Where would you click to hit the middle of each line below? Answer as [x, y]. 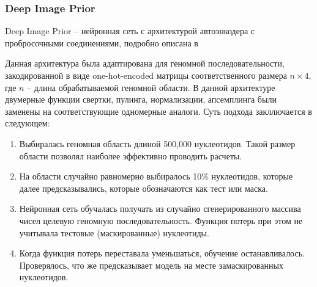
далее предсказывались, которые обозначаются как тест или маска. [144, 188]
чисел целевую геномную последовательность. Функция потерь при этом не [161, 220]
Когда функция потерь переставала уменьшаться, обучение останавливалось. [162, 253]
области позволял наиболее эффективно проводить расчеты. [131, 155]
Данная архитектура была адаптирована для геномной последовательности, [145, 63]
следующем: [28, 123]
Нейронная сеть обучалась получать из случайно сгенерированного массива [160, 209]
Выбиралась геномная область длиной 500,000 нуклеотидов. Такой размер [157, 143]
